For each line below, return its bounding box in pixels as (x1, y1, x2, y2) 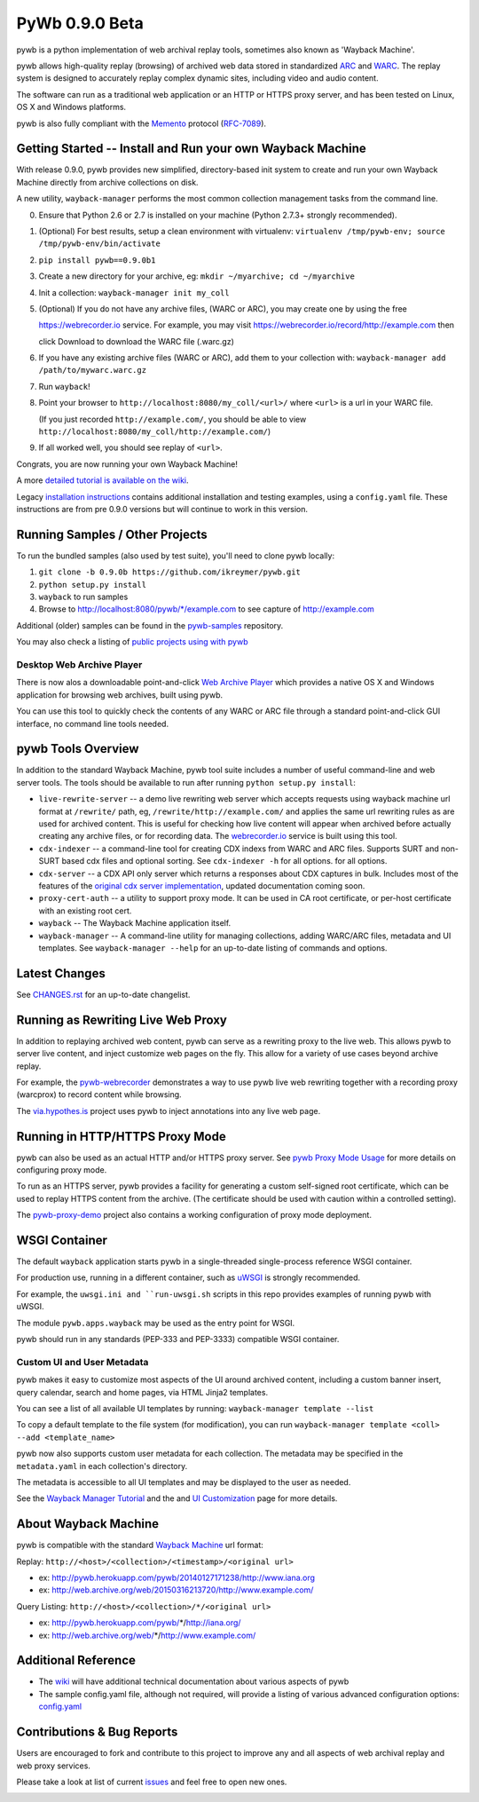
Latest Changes (16, 966, 106, 981)
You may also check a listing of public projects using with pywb (16, 636, 248, 647)
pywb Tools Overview (16, 741, 139, 756)
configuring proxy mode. (16, 1165, 107, 1175)
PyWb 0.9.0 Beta (16, 13, 144, 33)
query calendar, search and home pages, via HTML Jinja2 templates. (16, 1387, 269, 1397)
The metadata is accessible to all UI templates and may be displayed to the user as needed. (16, 1476, 351, 1487)
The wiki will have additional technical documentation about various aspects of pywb (38, 1676, 349, 1687)
